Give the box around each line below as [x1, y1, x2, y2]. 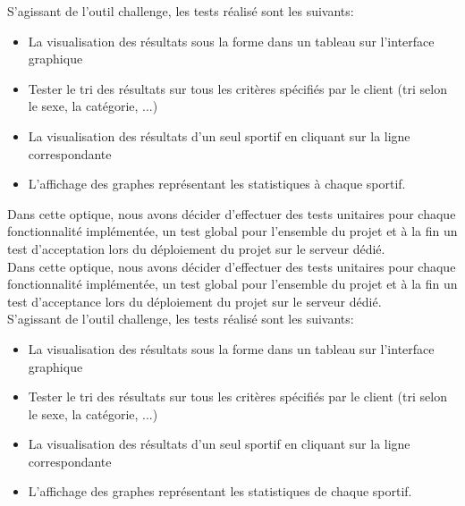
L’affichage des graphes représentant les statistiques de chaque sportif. [28, 482, 412, 501]
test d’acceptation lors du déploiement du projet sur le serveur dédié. [7, 239, 385, 257]
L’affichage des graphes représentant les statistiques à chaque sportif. [28, 174, 406, 193]
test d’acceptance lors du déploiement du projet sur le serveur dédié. [7, 291, 382, 310]
